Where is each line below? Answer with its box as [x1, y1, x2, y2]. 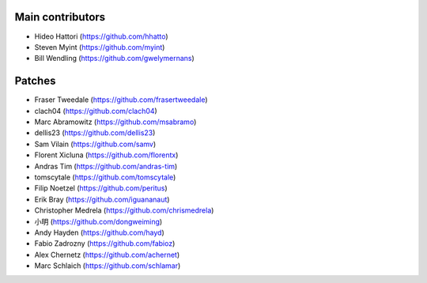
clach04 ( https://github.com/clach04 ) [34, 106, 157, 115]
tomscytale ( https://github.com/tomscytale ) [34, 172, 176, 182]
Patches [14, 74, 56, 88]
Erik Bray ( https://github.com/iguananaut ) [34, 194, 170, 204]
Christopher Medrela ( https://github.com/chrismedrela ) [34, 206, 214, 215]
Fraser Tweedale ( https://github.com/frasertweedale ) [34, 95, 209, 104]
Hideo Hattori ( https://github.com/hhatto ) [34, 32, 169, 41]
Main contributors [14, 10, 106, 24]
